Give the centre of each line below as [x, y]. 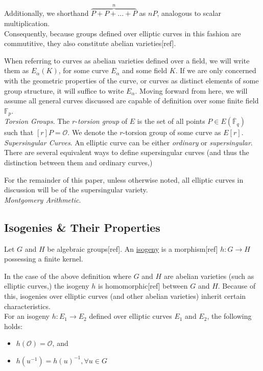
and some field [145, 70]
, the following [229, 316]
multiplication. [27, 23]
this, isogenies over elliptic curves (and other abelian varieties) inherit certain [125, 296]
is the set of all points [171, 121]
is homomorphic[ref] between [143, 286]
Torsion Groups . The [37, 121]
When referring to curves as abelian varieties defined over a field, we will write [127, 60]
